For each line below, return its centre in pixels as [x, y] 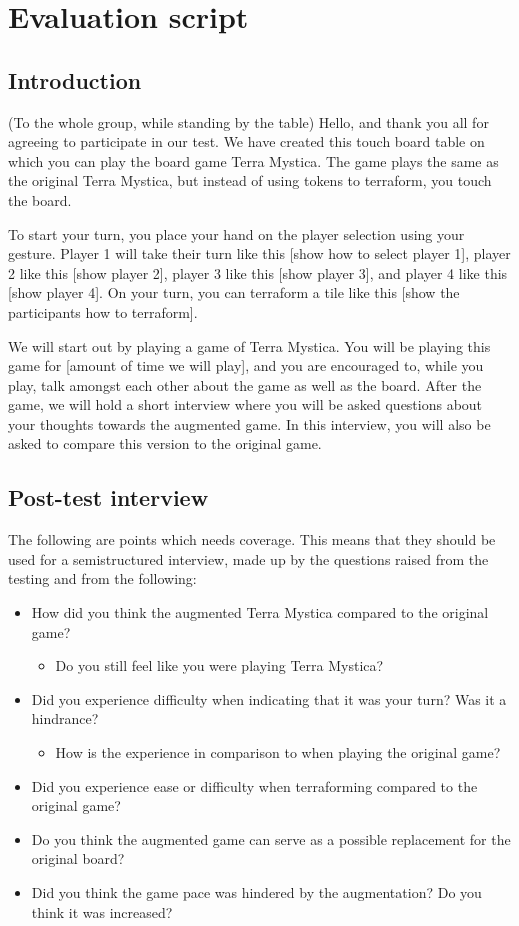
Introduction [75, 79]
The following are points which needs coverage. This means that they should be [252, 539]
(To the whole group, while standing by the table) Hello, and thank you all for [248, 121]
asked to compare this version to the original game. [165, 443]
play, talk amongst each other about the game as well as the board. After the [245, 384]
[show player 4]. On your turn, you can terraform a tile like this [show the [234, 292]
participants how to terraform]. [103, 311]
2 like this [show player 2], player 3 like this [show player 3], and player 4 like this [258, 272]
